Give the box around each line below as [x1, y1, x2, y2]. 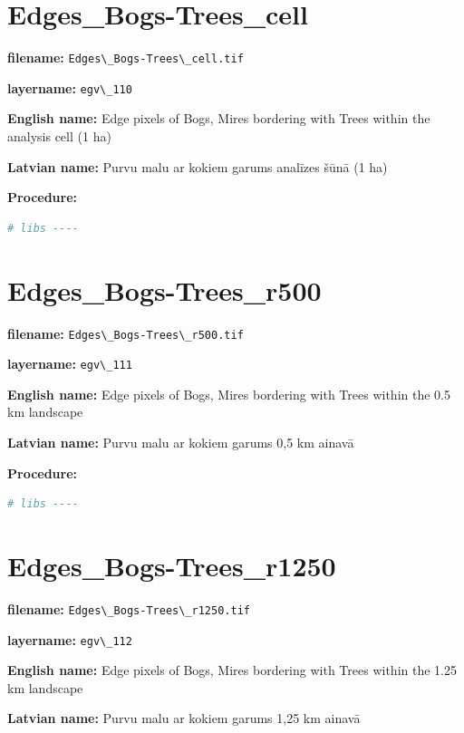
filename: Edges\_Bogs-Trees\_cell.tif [7, 48, 244, 67]
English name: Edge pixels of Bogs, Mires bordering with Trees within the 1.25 [7, 661, 457, 680]
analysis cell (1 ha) [7, 127, 111, 146]
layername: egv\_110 [7, 78, 132, 97]
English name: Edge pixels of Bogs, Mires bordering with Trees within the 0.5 [7, 384, 450, 403]
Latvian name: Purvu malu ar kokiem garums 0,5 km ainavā [7, 433, 354, 452]
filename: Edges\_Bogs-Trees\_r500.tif [7, 323, 244, 342]
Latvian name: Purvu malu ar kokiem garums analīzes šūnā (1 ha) [7, 157, 388, 176]
